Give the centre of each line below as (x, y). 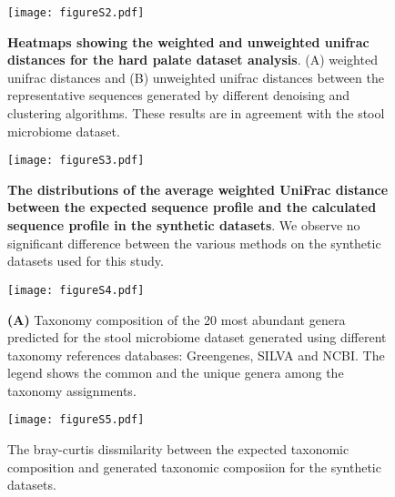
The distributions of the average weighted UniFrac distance (198, 189)
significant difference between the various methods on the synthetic (194, 243)
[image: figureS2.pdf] (76, 13)
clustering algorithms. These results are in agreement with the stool (196, 113)
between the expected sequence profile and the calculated (192, 207)
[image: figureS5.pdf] (76, 420)
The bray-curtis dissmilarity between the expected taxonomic (178, 449)
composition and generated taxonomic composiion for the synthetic (194, 467)
